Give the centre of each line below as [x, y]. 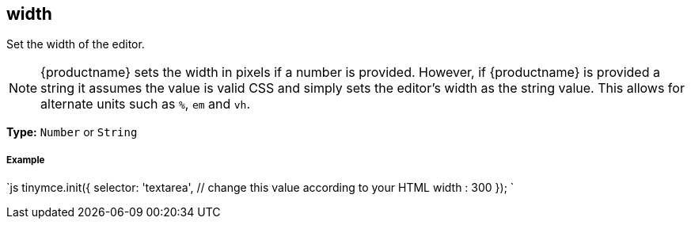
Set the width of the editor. [76, 44]
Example [26, 160]
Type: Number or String [72, 132]
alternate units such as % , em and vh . [146, 104]
